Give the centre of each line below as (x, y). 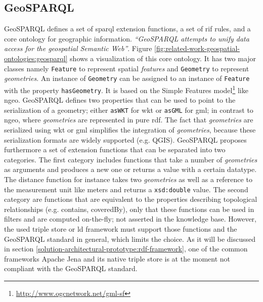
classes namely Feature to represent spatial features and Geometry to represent (127, 68)
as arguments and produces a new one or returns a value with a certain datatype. (130, 169)
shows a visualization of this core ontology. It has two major (163, 58)
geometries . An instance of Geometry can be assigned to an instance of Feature (127, 78)
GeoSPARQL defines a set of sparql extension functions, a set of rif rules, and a (127, 29)
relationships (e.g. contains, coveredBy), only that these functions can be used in (129, 209)
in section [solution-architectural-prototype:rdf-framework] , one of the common (126, 249)
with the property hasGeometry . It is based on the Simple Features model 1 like (126, 89)
